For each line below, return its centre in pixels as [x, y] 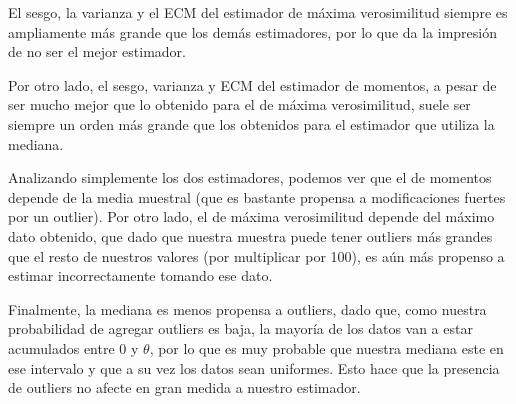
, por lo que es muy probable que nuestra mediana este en [326, 347]
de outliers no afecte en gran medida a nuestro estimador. [184, 387]
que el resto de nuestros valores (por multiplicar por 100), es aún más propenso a [256, 255]
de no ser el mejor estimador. [97, 51]
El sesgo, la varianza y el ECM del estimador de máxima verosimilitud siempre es [258, 12]
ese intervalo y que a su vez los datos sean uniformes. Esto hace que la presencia [254, 367]
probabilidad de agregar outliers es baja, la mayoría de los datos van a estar [240, 328]
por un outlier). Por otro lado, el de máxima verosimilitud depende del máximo [251, 216]
